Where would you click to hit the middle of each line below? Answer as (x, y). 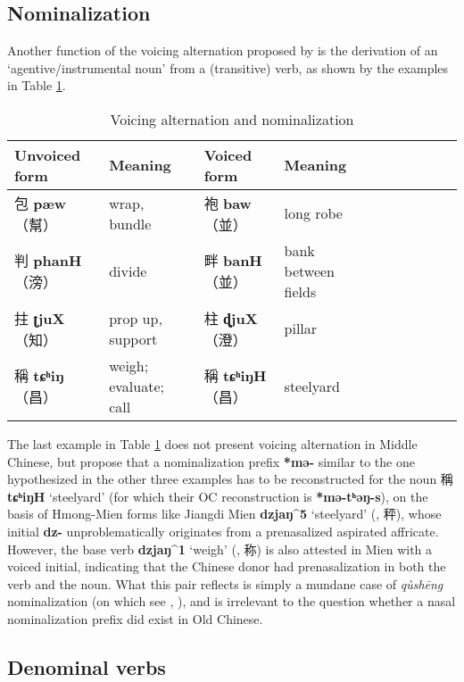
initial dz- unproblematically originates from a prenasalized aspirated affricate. (223, 531)
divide (128, 270)
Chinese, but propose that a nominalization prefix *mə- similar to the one (211, 461)
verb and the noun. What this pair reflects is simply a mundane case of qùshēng (225, 583)
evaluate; (137, 386)
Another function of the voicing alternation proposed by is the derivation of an (223, 50)
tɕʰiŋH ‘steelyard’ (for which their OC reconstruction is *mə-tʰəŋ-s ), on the (218, 496)
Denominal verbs (87, 666)
